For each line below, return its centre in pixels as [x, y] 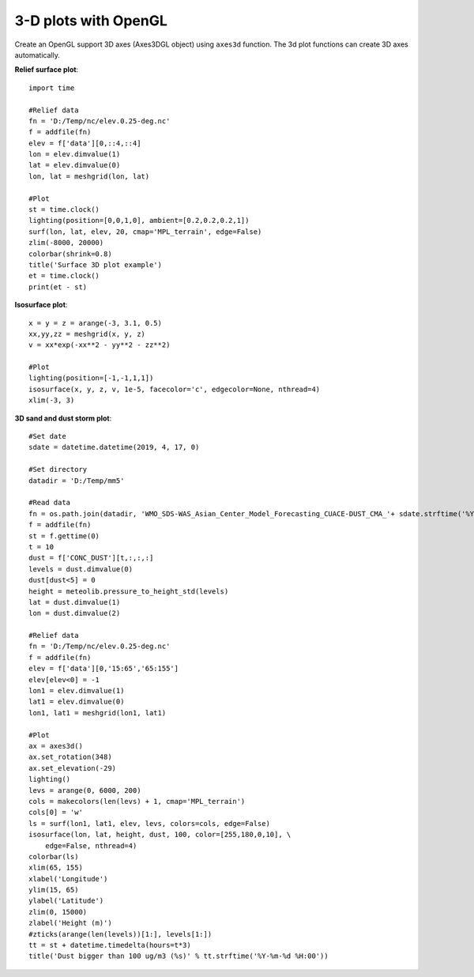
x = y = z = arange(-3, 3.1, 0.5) [95, 323]
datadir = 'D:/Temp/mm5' [77, 481]
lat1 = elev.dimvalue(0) [77, 702]
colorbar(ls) [54, 856]
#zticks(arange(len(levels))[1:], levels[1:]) [120, 934]
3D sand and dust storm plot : [63, 418]
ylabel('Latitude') [66, 901]
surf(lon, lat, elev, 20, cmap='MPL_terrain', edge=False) [145, 232]
